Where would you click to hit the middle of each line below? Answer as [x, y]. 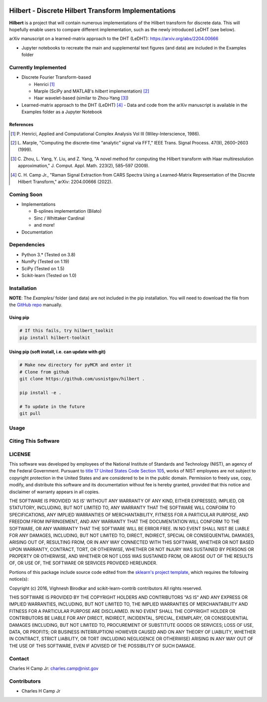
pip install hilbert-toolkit [55, 337]
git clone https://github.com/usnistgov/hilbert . [82, 379]
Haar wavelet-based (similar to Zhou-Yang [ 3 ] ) [81, 98]
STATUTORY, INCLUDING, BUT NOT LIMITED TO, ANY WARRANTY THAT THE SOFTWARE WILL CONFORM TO [122, 508]
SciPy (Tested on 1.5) [43, 268]
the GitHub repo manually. [36, 305]
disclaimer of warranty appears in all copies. [54, 492]
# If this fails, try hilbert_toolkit [67, 331]
